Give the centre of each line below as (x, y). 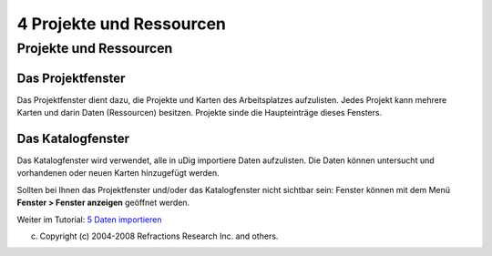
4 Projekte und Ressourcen (122, 24)
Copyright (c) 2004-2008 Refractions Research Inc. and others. (159, 236)
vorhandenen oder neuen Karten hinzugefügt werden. (118, 173)
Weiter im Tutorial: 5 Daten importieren (89, 220)
